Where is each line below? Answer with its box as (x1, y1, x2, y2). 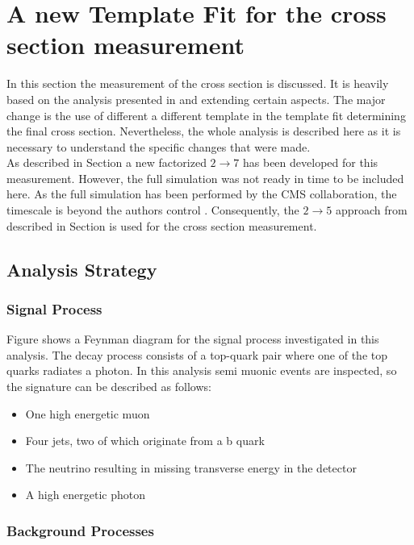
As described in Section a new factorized (6, 154, 207, 171)
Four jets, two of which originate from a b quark (25, 432, 265, 449)
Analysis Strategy (6, 256, 157, 281)
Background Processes (6, 520, 154, 540)
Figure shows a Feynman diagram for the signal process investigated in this (6, 331, 379, 347)
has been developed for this (243, 154, 378, 171)
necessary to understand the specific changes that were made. (6, 138, 311, 155)
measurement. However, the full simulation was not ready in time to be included (6, 169, 404, 186)
